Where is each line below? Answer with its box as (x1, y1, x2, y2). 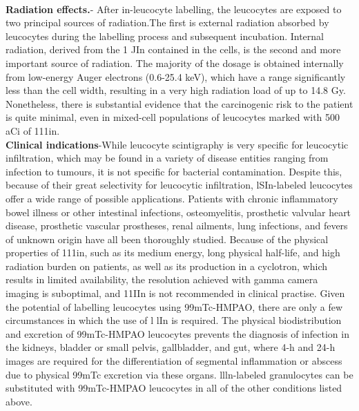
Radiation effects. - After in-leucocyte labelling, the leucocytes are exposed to (6, 1, 342, 16)
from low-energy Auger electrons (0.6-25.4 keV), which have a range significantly (6, 69, 346, 84)
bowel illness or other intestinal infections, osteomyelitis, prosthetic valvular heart (6, 204, 351, 219)
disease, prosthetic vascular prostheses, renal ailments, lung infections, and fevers (6, 218, 348, 233)
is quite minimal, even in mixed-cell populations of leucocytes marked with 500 (6, 110, 340, 124)
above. (6, 394, 32, 408)
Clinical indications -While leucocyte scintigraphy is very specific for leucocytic (6, 137, 349, 151)
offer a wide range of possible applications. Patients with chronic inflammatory (6, 191, 338, 205)
